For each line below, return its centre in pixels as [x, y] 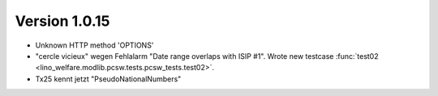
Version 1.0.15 [62, 21]
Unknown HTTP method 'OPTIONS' [94, 45]
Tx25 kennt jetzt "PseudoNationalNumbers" [108, 79]
